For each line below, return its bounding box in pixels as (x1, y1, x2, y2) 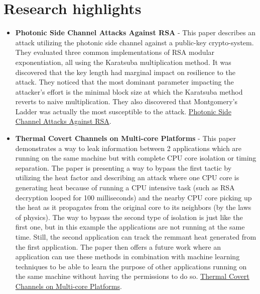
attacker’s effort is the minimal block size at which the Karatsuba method (15, 86, 243, 97)
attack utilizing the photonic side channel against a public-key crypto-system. (15, 37, 254, 47)
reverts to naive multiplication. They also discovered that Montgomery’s (15, 96, 238, 107)
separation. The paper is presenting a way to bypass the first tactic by (15, 162, 232, 173)
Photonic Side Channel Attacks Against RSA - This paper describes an (15, 27, 255, 38)
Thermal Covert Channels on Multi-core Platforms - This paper (15, 133, 236, 143)
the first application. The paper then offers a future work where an (15, 241, 221, 252)
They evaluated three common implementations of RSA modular (15, 47, 215, 57)
